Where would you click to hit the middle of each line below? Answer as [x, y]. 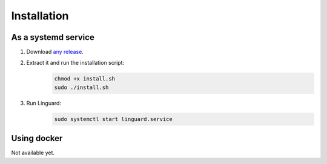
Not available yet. [33, 153]
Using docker [37, 138]
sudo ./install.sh [81, 87]
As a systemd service [53, 37]
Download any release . [55, 52]
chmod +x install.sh [84, 79]
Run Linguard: [44, 103]
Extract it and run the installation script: [75, 63]
